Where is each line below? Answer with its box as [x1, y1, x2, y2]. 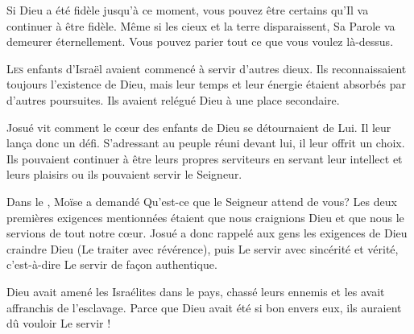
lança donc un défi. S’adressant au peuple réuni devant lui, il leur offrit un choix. [6, 134, 405, 151]
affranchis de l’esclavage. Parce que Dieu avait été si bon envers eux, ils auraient [6, 299, 402, 315]
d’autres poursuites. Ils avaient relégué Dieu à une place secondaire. [6, 91, 340, 108]
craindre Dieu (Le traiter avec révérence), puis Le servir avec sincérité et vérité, [6, 240, 399, 257]
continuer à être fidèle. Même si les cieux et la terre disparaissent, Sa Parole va [6, 17, 395, 34]
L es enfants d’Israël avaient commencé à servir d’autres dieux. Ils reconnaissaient [6, 60, 407, 76]
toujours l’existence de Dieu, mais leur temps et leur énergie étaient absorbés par [6, 76, 406, 93]
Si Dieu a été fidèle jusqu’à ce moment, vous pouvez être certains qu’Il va [6, 2, 369, 18]
